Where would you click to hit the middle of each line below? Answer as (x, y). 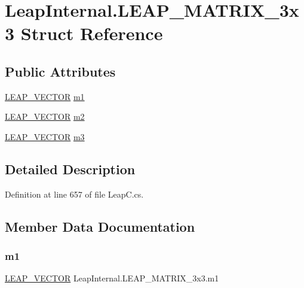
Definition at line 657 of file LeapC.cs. (74, 194)
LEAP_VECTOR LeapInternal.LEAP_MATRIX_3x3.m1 (112, 278)
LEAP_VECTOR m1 (45, 96)
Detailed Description (70, 169)
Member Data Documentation (100, 226)
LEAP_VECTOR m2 (45, 116)
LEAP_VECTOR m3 (45, 136)
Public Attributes (60, 71)
